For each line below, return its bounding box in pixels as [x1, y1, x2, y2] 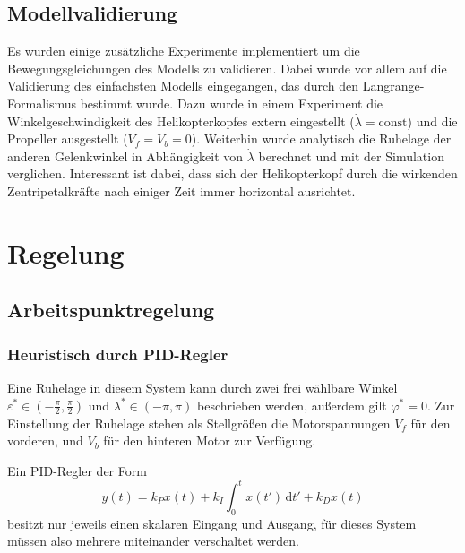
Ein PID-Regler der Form [7, 461, 147, 480]
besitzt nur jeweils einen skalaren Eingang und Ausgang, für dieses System [7, 514, 417, 532]
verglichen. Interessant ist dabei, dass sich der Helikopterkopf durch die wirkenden [7, 164, 458, 183]
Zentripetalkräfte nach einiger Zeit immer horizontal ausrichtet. [7, 181, 356, 200]
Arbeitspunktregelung [7, 296, 215, 324]
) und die [407, 111, 458, 130]
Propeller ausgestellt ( [7, 129, 128, 148]
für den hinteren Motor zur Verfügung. [103, 431, 316, 450]
